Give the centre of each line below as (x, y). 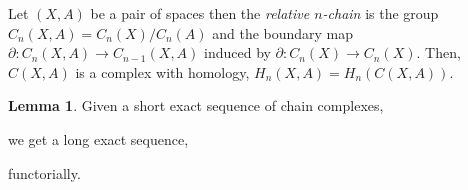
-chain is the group (380, 13)
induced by (237, 52)
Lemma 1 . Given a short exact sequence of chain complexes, (196, 105)
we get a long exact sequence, (98, 138)
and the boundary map (283, 32)
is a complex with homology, (162, 71)
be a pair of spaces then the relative (200, 13)
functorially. (44, 172)
